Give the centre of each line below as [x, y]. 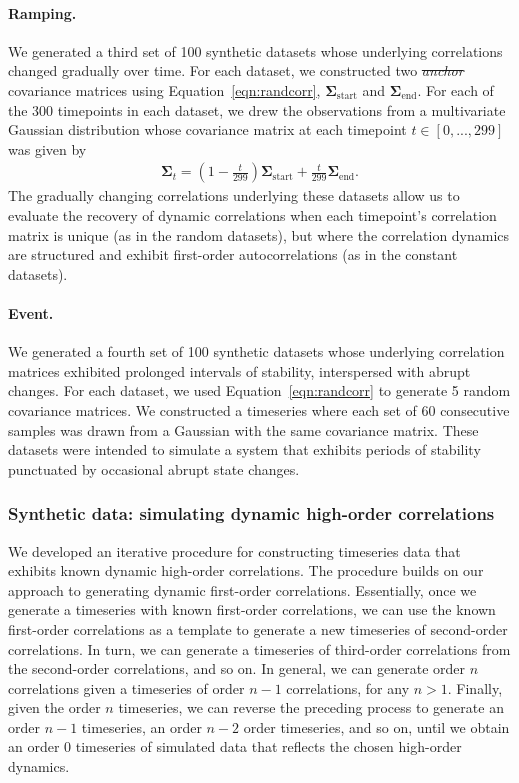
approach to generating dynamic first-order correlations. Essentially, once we [242, 589]
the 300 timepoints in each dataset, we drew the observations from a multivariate [257, 109]
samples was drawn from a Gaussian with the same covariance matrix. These [243, 429]
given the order [54, 707]
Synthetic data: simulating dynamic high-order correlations [251, 513]
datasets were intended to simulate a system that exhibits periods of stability [244, 449]
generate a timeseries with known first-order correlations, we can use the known [252, 609]
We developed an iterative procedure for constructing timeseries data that [234, 550]
